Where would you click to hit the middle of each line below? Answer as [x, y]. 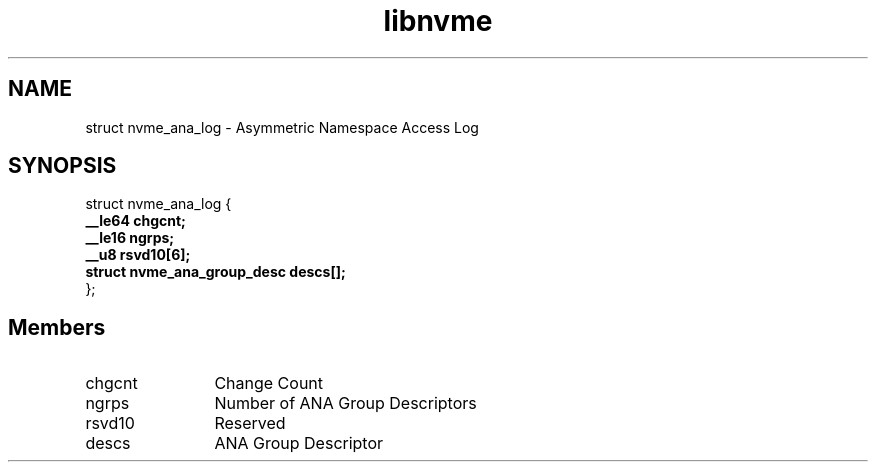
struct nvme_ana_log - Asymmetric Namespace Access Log [282, 127]
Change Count [269, 383]
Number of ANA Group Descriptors [345, 403]
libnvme [438, 21]
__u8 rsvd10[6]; [138, 255]
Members [57, 327]
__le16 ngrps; [130, 238]
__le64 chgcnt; [135, 221]
